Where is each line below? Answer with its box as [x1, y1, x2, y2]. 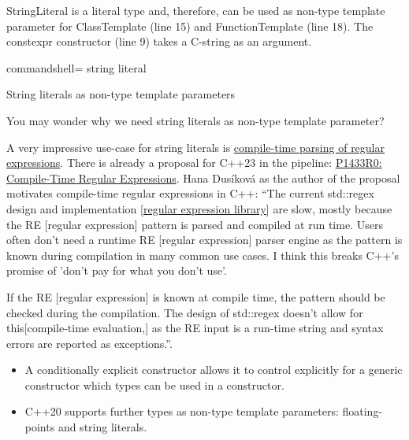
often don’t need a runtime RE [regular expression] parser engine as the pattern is [6, 231, 403, 248]
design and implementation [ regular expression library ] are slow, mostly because [6, 200, 392, 216]
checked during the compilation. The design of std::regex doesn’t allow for [6, 304, 363, 320]
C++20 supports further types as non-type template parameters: [24, 403, 339, 420]
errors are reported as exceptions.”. [6, 335, 173, 351]
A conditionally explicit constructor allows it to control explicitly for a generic [24, 361, 403, 378]
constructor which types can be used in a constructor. [24, 376, 284, 393]
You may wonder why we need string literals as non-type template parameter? [6, 112, 385, 128]
